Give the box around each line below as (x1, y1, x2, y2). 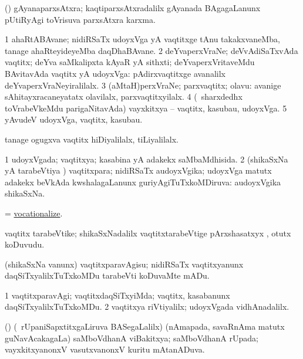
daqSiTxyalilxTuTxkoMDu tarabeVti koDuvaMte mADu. (5, 269, 210, 282)
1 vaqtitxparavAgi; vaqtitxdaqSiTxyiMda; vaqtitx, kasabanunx (5, 289, 230, 301)
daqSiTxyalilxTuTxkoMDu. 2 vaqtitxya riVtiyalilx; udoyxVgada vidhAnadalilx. (5, 300, 289, 313)
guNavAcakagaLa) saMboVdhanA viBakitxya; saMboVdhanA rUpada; (5, 331, 258, 344)
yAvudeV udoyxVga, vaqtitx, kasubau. (5, 113, 143, 126)
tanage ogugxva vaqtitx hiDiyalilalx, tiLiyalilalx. (5, 133, 179, 145)
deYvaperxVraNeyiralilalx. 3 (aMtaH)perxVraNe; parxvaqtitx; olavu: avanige (5, 79, 281, 91)
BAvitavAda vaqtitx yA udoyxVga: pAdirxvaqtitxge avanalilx (5, 67, 225, 79)
